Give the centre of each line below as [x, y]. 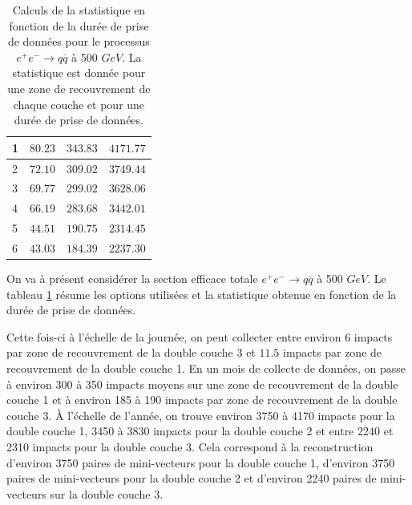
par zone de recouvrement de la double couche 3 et [131, 352]
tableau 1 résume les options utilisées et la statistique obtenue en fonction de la [202, 294]
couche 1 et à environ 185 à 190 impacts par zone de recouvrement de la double [202, 400]
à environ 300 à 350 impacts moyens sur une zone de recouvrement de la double [202, 384]
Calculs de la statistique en [79, 10]
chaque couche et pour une [79, 104]
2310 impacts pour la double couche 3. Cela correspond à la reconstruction [190, 446]
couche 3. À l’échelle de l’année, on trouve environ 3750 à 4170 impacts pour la [201, 415]
